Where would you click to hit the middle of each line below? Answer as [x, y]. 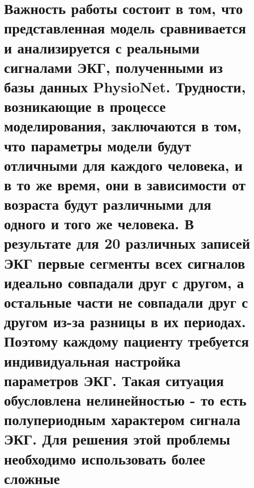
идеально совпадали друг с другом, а [124, 282]
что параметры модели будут [98, 145]
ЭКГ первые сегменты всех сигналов [125, 262]
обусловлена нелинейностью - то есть [125, 399]
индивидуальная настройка [92, 360]
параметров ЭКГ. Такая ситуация [114, 380]
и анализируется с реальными [102, 47]
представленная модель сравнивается [125, 28]
